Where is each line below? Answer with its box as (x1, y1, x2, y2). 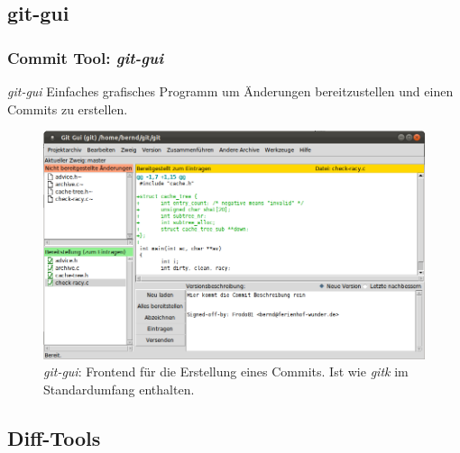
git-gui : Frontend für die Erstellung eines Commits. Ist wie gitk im (43, 362, 409, 381)
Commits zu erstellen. (7, 99, 128, 118)
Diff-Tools (7, 423, 101, 451)
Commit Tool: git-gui (7, 46, 163, 68)
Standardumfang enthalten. (43, 379, 195, 398)
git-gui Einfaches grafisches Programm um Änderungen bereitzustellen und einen (7, 82, 454, 100)
